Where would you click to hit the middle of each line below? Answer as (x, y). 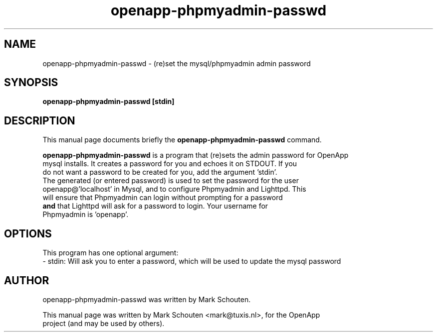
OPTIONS (28, 233)
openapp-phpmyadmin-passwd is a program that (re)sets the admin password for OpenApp (196, 155)
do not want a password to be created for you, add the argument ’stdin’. (160, 172)
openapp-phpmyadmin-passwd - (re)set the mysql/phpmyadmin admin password (177, 63)
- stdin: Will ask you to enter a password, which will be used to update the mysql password (192, 261)
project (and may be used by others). (104, 323)
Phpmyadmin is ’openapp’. (86, 215)
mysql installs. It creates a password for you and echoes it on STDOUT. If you (170, 164)
